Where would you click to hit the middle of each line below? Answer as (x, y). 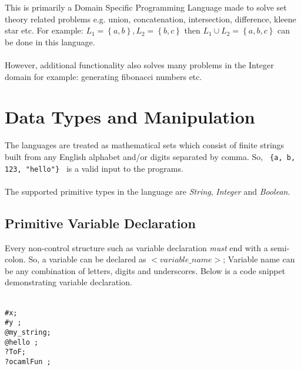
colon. (15, 259)
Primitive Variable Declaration (100, 223)
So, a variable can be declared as (87, 259)
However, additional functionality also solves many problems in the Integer (139, 64)
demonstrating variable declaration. (68, 282)
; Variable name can (259, 259)
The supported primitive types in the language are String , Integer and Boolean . (148, 191)
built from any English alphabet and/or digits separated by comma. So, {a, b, (150, 156)
